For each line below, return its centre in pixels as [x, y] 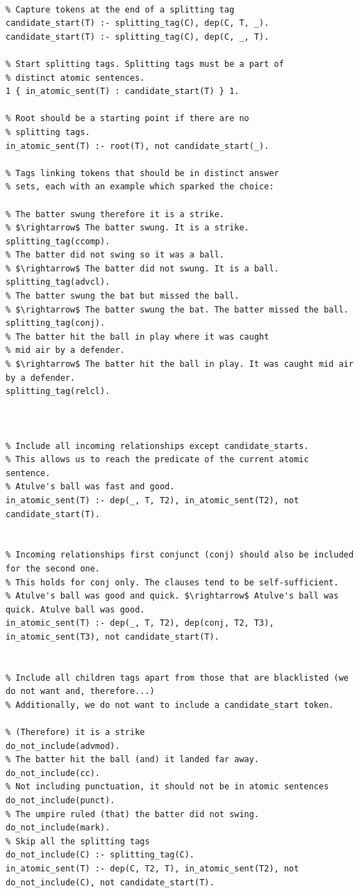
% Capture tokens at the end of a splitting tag [120, 9]
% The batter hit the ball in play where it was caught [137, 337]
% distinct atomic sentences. [75, 78]
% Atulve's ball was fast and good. [90, 487]
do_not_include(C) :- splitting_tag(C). [100, 855]
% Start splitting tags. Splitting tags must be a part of [145, 64]
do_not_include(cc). [53, 773]
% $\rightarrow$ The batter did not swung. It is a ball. [142, 268]
